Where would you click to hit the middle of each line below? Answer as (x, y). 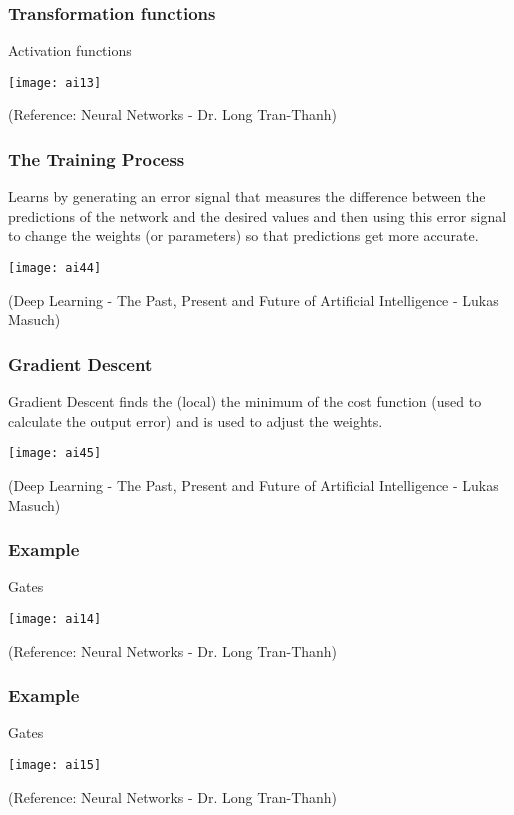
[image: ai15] (55, 765)
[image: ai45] (55, 453)
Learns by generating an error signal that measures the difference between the (247, 196)
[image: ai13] (55, 82)
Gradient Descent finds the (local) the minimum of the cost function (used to (245, 401)
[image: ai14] (55, 618)
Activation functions (70, 50)
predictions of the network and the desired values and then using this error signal (257, 215)
